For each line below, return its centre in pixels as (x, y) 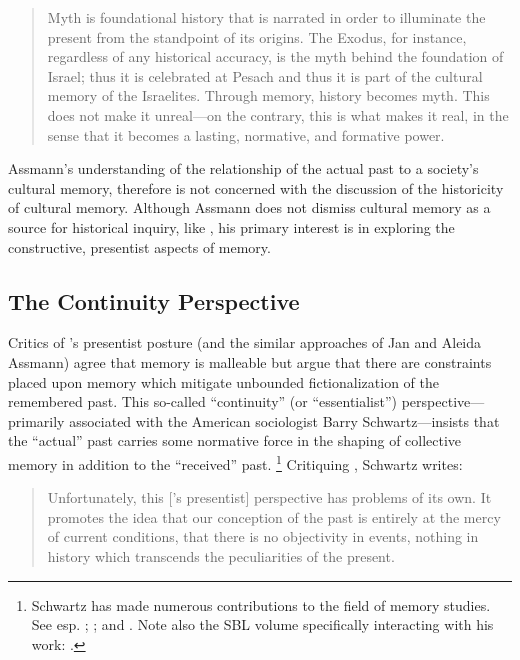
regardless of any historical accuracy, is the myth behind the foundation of (275, 56)
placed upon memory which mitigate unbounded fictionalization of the (223, 381)
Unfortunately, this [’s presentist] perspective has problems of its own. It (269, 497)
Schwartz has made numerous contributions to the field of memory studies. (261, 604)
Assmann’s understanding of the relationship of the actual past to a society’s (243, 168)
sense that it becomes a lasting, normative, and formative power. (246, 134)
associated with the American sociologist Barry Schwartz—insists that (284, 420)
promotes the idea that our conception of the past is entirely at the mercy (274, 516)
